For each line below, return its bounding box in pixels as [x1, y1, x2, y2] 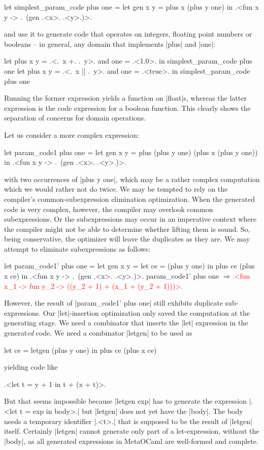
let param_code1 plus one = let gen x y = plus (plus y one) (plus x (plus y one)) [4, 146, 258, 157]
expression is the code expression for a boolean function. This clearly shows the [4, 102, 251, 113]
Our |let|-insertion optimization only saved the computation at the [43, 307, 250, 318]
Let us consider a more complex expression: [4, 129, 139, 140]
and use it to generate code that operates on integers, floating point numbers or [4, 28, 252, 39]
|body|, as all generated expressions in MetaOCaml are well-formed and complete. [4, 435, 258, 446]
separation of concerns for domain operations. [4, 112, 146, 123]
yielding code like [4, 362, 58, 372]
